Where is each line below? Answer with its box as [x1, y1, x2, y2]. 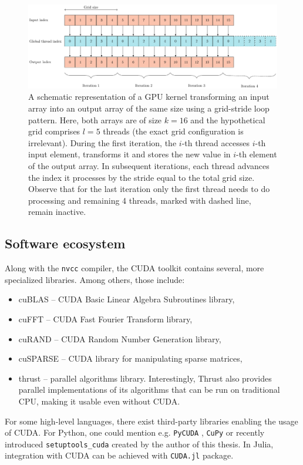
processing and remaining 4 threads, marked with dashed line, [28, 194, 251, 206]
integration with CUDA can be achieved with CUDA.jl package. [5, 449, 234, 461]
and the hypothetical [190, 113, 265, 126]
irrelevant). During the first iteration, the [28, 136, 177, 149]
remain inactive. [28, 205, 86, 218]
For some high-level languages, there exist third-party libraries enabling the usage [5, 415, 298, 427]
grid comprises [28, 125, 80, 137]
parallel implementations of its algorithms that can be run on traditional [18, 383, 280, 396]
